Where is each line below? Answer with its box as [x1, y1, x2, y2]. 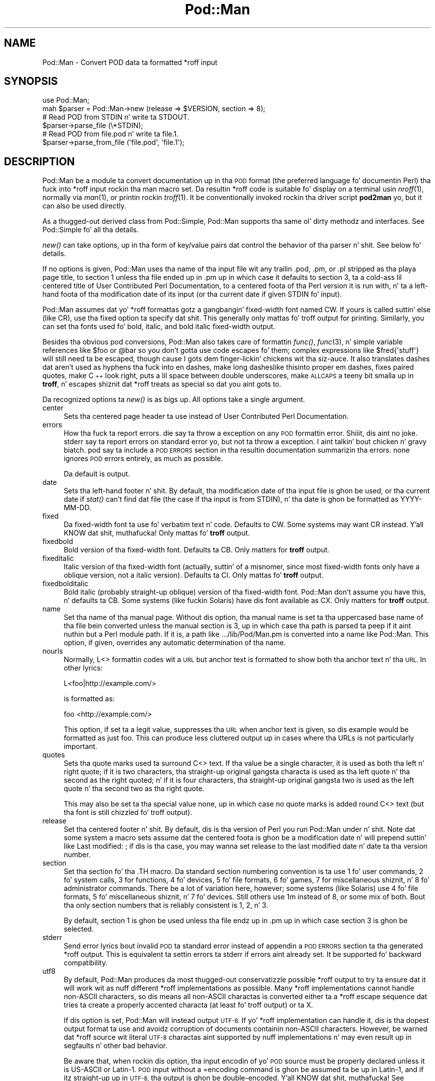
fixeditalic [42, 554, 74, 563]
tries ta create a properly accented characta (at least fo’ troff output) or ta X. [64, 1001, 313, 1010]
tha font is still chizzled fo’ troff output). [64, 808, 192, 817]
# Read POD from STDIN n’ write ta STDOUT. [42, 113, 190, 122]
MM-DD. [64, 503, 91, 512]
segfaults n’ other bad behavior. [64, 1041, 168, 1050]
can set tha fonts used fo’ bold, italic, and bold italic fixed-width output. [42, 322, 276, 331]
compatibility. [64, 958, 108, 967]
